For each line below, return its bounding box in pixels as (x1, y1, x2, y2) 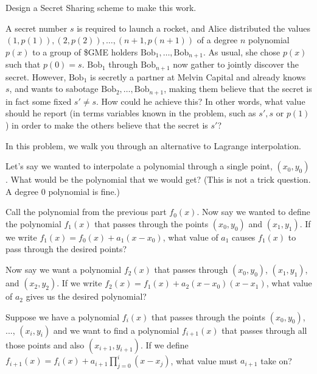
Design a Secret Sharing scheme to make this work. (5, 1, 197, 13)
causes (232, 230, 256, 243)
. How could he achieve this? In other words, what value (96, 94, 305, 107)
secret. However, (5, 70, 66, 83)
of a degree (197, 34, 238, 46)
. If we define (140, 338, 189, 351)
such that (5, 58, 41, 71)
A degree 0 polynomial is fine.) (5, 185, 120, 197)
